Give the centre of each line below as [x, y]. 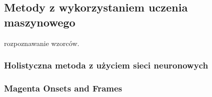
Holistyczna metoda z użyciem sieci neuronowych [106, 65]
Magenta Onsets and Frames [63, 88]
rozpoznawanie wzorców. [42, 43]
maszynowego [40, 22]
